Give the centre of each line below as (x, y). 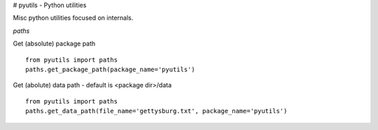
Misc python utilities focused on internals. (73, 18)
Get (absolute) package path (54, 44)
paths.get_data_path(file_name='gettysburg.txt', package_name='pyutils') (156, 111)
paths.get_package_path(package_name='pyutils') (110, 69)
